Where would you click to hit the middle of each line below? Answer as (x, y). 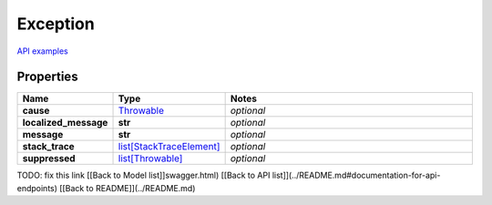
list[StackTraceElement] (169, 147)
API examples (42, 51)
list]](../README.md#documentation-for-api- (356, 175)
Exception (56, 24)
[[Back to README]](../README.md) (128, 188)
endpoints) (37, 188)
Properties (47, 77)
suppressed (49, 159)
